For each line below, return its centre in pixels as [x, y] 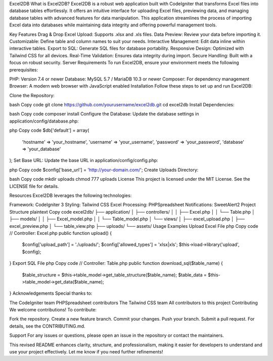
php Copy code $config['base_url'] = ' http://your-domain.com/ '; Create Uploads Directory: [104, 170]
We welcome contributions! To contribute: [53, 310]
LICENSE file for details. [34, 186]
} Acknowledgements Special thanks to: [51, 293]
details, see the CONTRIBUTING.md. [47, 326]
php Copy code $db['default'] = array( [49, 130]
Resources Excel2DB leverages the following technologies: [71, 195]
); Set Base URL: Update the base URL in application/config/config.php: [84, 161]
